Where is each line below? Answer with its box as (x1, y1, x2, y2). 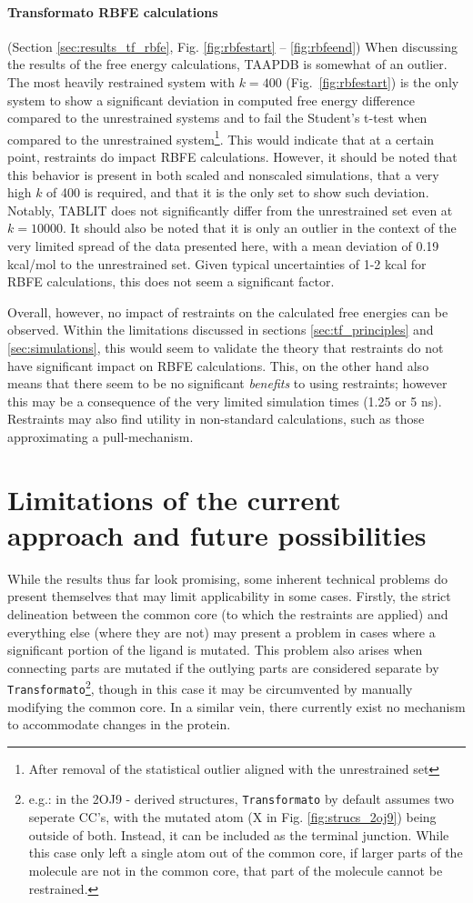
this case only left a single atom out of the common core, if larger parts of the (28, 843, 463, 862)
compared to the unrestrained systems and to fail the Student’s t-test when (7, 108, 428, 127)
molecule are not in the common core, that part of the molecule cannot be (28, 860, 443, 879)
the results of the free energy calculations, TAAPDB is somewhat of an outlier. (7, 55, 448, 74)
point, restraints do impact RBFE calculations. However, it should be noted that (7, 147, 458, 166)
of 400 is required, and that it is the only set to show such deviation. (46, 183, 429, 202)
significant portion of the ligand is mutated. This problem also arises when (7, 640, 423, 659)
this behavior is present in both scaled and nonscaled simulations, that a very (7, 165, 439, 184)
